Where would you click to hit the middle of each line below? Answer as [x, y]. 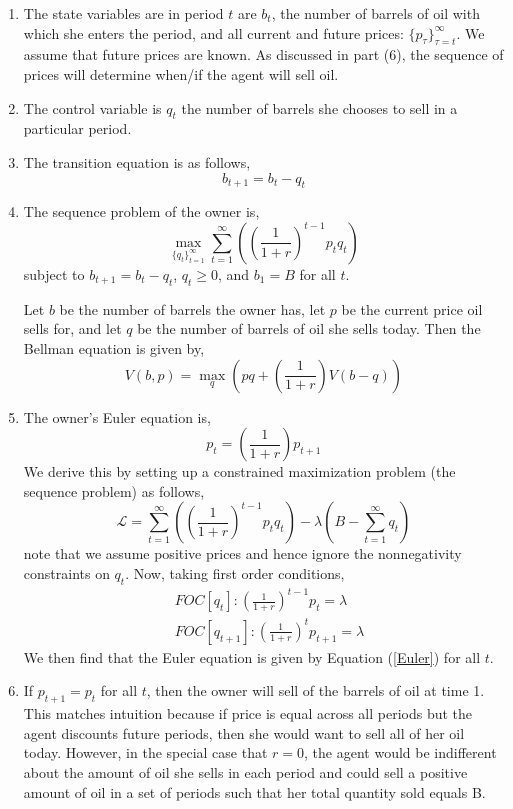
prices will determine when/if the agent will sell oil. [181, 73]
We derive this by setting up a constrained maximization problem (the [239, 471]
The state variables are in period [123, 13]
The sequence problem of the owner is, [141, 211]
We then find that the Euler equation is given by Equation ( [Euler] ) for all [252, 656]
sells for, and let [72, 328]
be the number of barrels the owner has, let [192, 308]
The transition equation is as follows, [137, 161]
